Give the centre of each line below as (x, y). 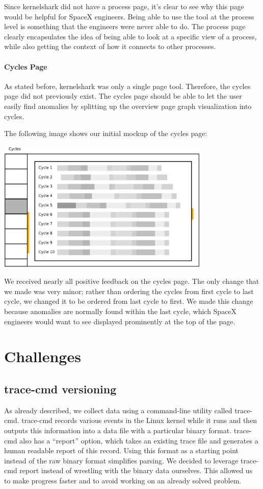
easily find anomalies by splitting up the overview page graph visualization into (128, 106)
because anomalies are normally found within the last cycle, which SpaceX (121, 311)
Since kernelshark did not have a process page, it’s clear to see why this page (124, 6)
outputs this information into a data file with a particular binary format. (118, 430)
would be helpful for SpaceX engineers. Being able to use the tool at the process (129, 16)
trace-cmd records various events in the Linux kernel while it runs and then (139, 420)
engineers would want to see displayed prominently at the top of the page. (120, 321)
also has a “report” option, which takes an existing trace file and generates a (139, 440)
